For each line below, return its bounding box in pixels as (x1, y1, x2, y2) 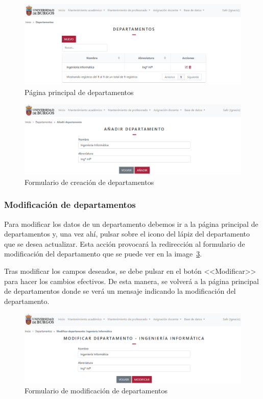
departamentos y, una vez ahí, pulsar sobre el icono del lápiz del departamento (4, 228, 250, 239)
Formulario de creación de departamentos (25, 176, 154, 187)
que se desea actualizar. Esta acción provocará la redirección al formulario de (4, 238, 245, 249)
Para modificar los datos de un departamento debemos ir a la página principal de (4, 218, 258, 229)
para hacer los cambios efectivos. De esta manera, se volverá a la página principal (4, 275, 259, 286)
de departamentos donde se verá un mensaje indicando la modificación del (4, 286, 236, 296)
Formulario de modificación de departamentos (25, 385, 168, 396)
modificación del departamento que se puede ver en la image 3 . (4, 248, 202, 259)
